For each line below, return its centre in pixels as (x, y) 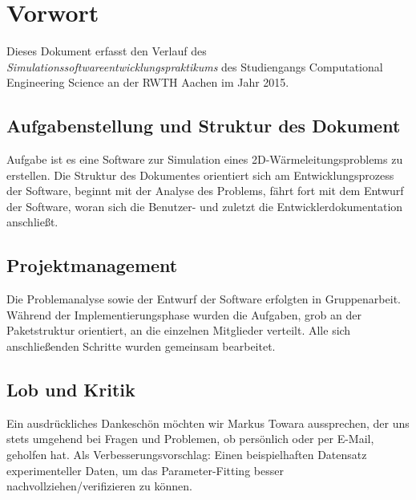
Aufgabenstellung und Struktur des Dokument (204, 126)
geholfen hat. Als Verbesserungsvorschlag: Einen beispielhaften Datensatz (187, 455)
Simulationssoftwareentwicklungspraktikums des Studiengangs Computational (195, 66)
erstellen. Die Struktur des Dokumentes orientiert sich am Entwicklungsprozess (200, 175)
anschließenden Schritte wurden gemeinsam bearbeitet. (141, 346)
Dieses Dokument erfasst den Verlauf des (107, 51)
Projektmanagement (92, 265)
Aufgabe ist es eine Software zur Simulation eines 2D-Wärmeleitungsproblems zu (205, 159)
